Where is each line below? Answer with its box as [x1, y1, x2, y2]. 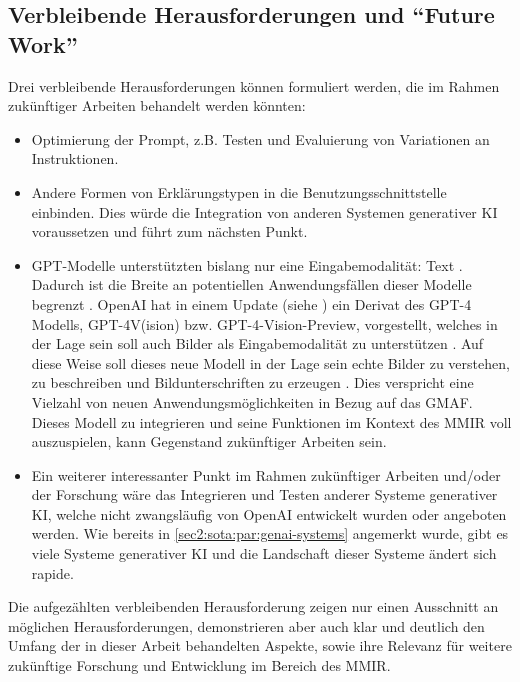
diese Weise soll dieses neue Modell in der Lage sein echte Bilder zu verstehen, [31, 352, 510, 373]
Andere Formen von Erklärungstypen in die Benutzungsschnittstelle [31, 181, 447, 202]
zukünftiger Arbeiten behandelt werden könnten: [8, 95, 306, 116]
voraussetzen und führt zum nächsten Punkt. [31, 221, 308, 242]
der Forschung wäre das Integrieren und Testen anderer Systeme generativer [31, 484, 498, 505]
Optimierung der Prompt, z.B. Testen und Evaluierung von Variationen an [31, 128, 490, 149]
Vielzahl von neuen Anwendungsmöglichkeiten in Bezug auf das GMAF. [31, 391, 473, 412]
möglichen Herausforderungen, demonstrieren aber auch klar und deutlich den [8, 615, 485, 636]
